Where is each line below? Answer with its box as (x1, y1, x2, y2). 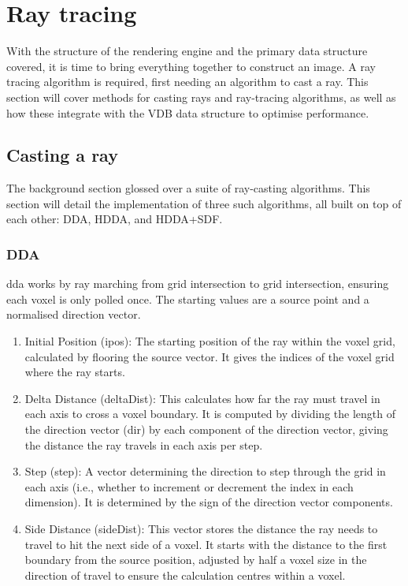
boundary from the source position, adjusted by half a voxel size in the (24, 551, 367, 568)
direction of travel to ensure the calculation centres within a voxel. (24, 566, 346, 583)
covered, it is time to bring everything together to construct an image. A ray (6, 58, 376, 74)
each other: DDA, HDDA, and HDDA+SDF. (6, 211, 223, 227)
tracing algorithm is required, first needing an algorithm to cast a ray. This (6, 73, 369, 90)
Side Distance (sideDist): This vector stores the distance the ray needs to (24, 521, 378, 537)
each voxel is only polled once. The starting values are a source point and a (6, 290, 369, 307)
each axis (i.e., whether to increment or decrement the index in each (24, 478, 354, 495)
